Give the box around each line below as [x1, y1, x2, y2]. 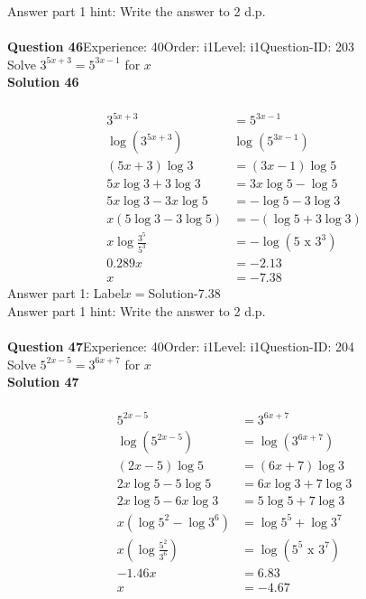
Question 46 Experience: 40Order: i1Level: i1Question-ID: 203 [7, 37, 354, 56]
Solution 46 [7, 72, 79, 91]
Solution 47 [7, 372, 79, 391]
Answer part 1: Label [7, 284, 124, 303]
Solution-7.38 [148, 284, 221, 303]
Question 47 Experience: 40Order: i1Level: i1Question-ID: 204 [7, 337, 354, 356]
